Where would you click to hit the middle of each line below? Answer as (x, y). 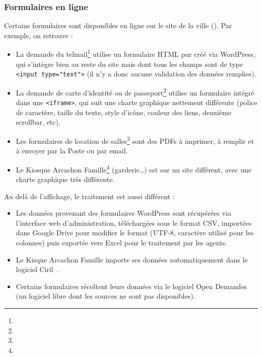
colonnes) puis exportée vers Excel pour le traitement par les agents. (121, 243)
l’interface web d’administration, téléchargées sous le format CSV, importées (134, 222)
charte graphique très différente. (65, 179)
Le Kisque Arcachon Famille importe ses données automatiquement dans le (132, 259)
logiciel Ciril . (37, 269)
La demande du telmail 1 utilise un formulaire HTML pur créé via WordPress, (136, 53)
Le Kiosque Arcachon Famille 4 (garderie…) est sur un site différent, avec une (134, 168)
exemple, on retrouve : (39, 35)
